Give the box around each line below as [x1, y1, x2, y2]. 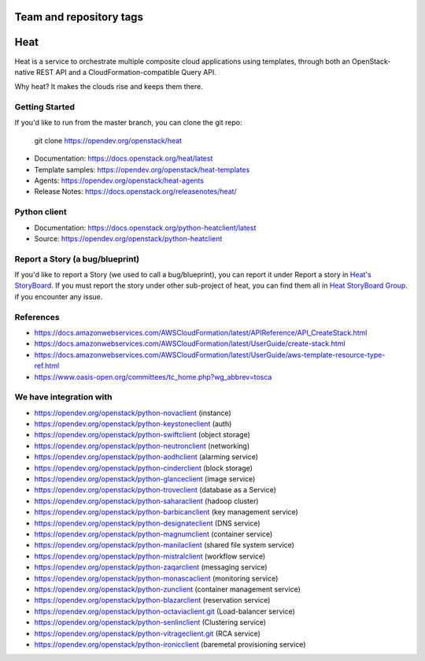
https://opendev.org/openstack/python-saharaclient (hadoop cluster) [34, 496, 259, 506]
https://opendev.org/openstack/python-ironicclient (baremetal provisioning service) [34, 639, 306, 649]
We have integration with [14, 392, 113, 403]
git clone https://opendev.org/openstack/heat [34, 136, 183, 145]
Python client [14, 206, 67, 217]
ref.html [34, 361, 60, 370]
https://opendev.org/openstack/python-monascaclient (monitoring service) [34, 574, 279, 583]
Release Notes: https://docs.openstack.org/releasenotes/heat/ [34, 187, 237, 196]
